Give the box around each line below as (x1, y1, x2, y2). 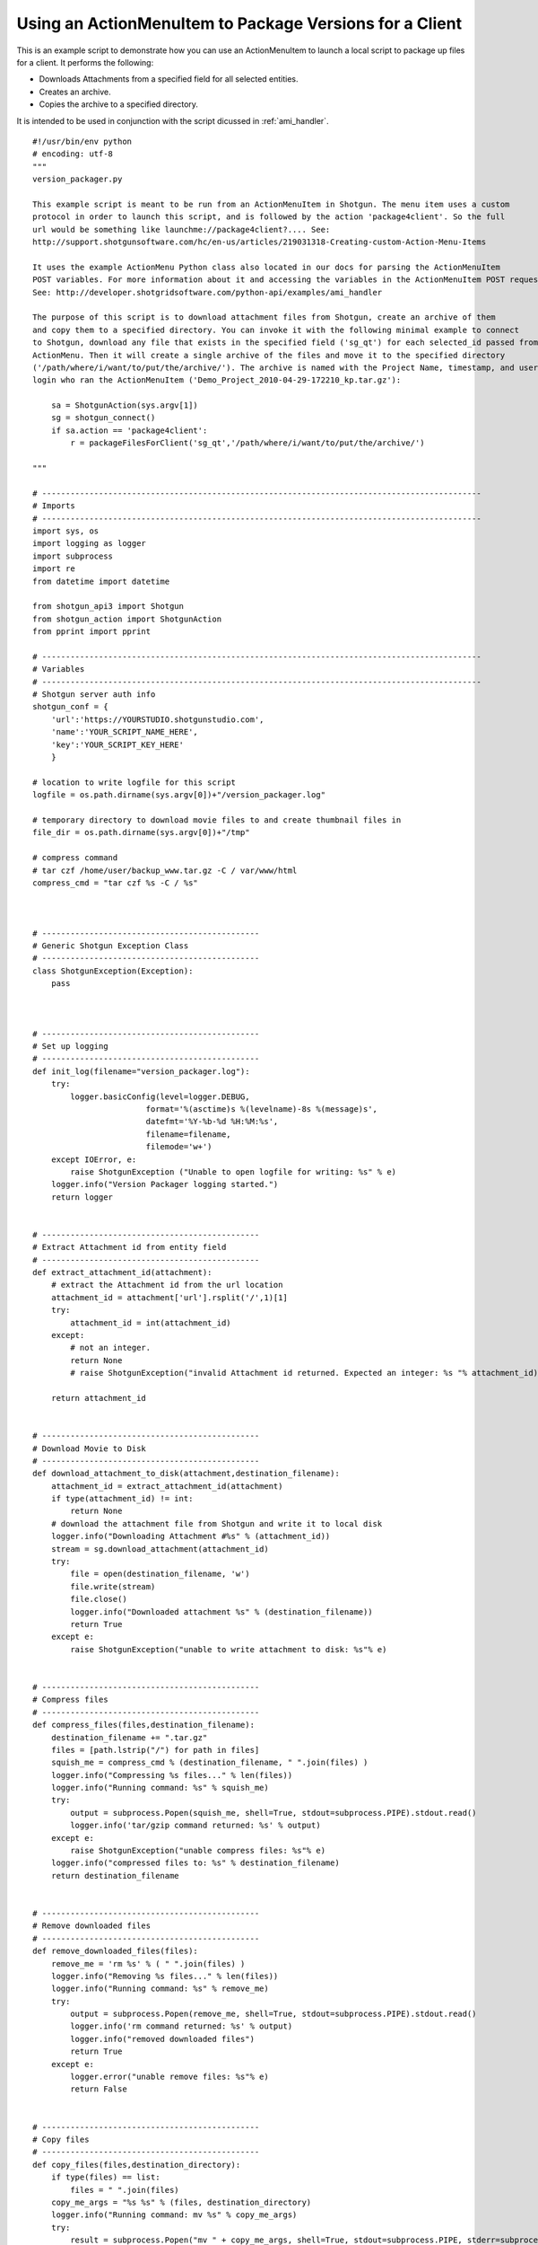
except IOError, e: (50, 1154, 137, 1165)
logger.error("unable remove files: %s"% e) (70, 2072, 269, 2082)
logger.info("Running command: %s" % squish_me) (50, 1783, 269, 1793)
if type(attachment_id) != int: (50, 1493, 194, 1504)
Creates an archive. (39, 86, 111, 97)
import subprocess (32, 550, 114, 561)
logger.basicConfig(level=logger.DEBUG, (70, 1091, 250, 1102)
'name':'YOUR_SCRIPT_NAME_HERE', (50, 727, 199, 737)
